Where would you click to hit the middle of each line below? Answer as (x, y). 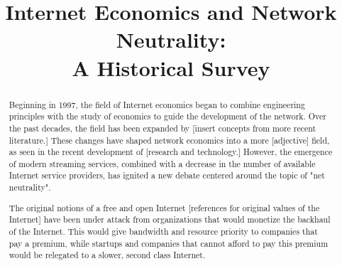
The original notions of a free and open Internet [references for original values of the (164, 207)
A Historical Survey (171, 67)
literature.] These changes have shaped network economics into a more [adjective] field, (169, 140)
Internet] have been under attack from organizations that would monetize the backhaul (170, 219)
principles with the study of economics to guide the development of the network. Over (167, 116)
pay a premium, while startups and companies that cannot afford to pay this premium (169, 243)
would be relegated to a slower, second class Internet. (107, 255)
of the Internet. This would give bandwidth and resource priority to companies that (163, 231)
